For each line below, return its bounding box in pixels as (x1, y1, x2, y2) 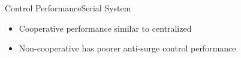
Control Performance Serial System (5, 2, 131, 14)
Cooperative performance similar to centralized (19, 22, 192, 34)
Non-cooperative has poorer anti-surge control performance (19, 42, 236, 54)
